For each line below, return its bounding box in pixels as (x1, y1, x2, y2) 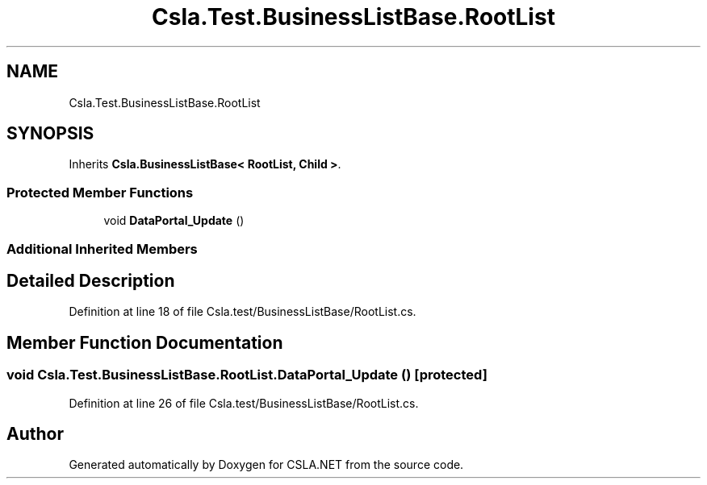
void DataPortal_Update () (103, 213, 245, 228)
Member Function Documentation (6, 332, 283, 353)
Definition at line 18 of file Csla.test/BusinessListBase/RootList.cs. (69, 305, 416, 319)
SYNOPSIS (6, 123, 94, 144)
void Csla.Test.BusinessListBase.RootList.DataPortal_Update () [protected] (6, 367, 487, 383)
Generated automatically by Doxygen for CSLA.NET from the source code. (69, 458, 464, 472)
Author (6, 424, 64, 445)
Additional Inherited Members (6, 240, 198, 257)
